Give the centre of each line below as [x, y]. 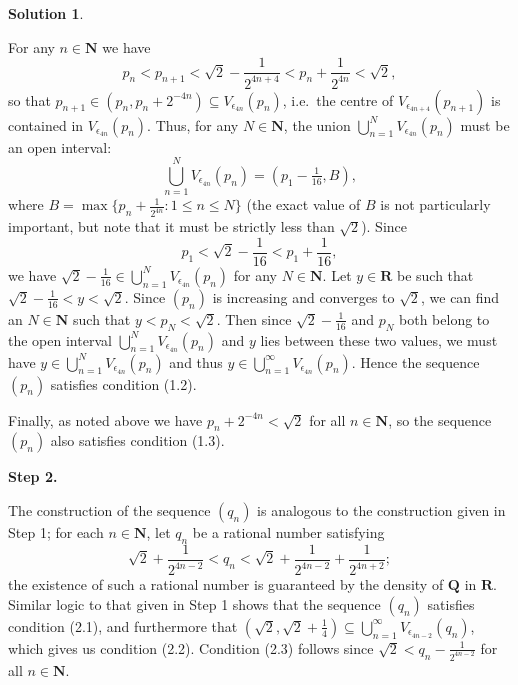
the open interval [60, 339]
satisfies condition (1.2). [123, 383]
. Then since [254, 318]
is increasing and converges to [303, 296]
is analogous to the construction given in [381, 510]
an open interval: [60, 146]
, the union [317, 124]
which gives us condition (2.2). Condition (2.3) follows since [191, 647]
